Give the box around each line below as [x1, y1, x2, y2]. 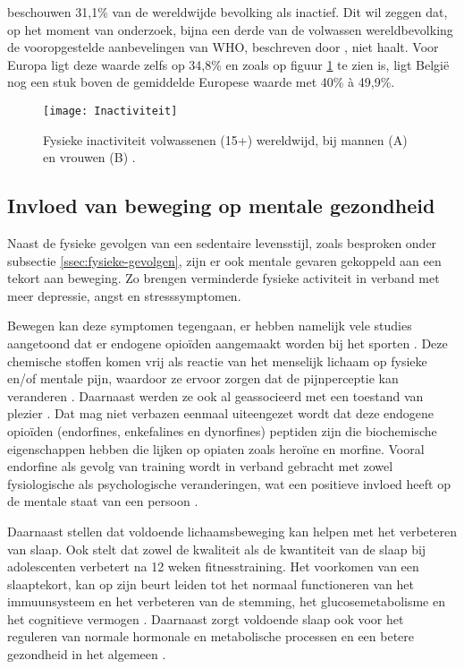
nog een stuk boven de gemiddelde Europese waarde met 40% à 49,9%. [7, 73, 395, 91]
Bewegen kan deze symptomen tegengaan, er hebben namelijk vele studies [7, 316, 412, 335]
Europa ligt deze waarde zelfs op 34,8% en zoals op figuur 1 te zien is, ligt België [7, 55, 450, 73]
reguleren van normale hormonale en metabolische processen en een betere [7, 627, 415, 646]
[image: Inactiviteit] [43, 104, 178, 117]
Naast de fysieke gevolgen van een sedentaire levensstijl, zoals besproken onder [7, 234, 437, 253]
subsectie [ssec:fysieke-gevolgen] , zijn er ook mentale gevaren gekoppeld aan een [7, 251, 442, 270]
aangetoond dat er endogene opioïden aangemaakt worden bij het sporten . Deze [7, 333, 448, 352]
